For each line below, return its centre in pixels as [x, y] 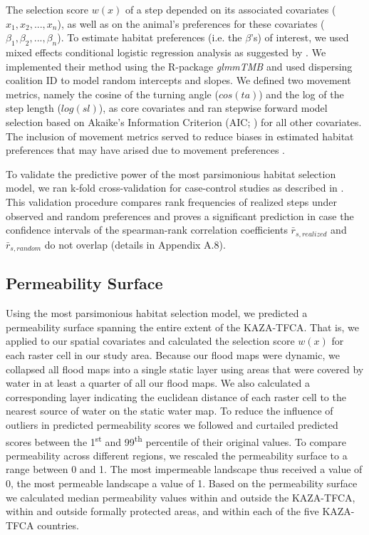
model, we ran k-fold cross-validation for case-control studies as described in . [175, 188]
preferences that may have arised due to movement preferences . [145, 150]
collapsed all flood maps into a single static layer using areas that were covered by [185, 369]
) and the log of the [301, 94]
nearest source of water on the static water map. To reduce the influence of [170, 411]
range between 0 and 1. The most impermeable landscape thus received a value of [184, 469]
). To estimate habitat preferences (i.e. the [150, 37]
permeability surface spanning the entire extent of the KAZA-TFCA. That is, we [182, 327]
